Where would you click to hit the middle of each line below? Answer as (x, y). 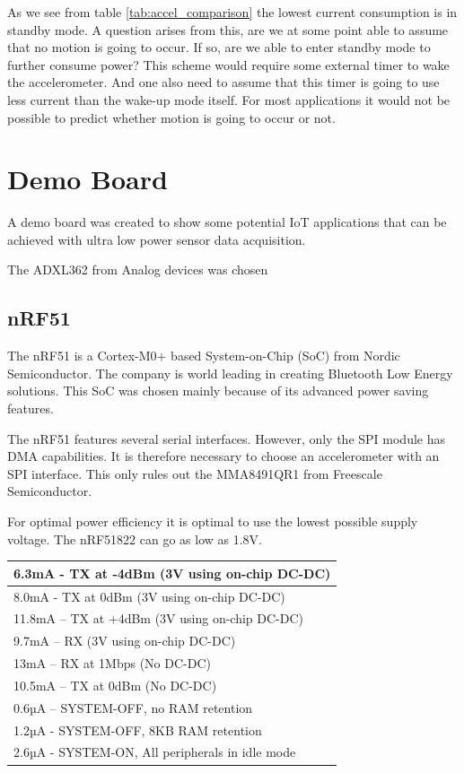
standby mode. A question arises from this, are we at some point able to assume (228, 29)
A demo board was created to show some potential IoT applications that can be (227, 222)
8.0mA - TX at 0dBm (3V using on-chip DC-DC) (149, 596)
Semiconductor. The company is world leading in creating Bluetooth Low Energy (230, 373)
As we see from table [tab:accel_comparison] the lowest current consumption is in (232, 12)
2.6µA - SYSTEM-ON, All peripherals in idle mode (155, 752)
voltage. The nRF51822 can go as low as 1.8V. (135, 538)
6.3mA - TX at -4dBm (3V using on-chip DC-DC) (172, 573)
